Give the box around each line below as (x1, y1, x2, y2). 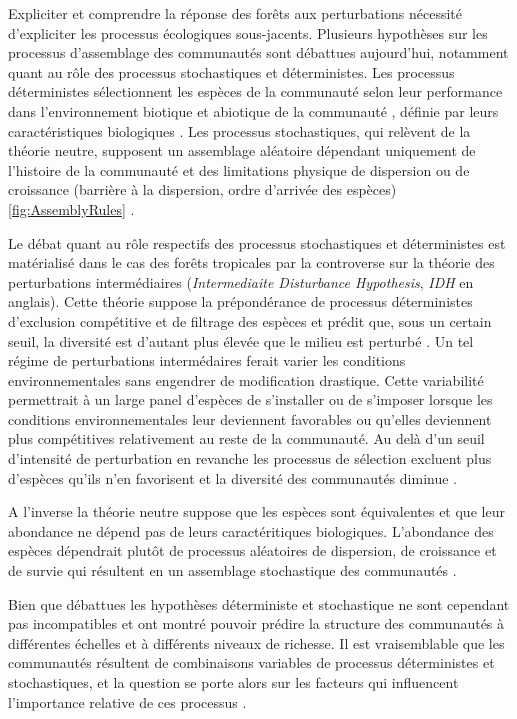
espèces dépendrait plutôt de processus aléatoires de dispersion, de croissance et (8, 540, 497, 561)
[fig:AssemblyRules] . (8, 198, 135, 219)
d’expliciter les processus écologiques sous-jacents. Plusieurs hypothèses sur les (8, 22, 488, 43)
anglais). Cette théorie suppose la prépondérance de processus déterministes (8, 291, 473, 312)
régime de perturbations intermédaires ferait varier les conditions (8, 350, 406, 371)
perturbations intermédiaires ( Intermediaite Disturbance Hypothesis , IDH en (8, 271, 474, 292)
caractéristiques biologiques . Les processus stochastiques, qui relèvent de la (8, 120, 471, 141)
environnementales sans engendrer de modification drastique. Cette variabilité (8, 369, 484, 390)
